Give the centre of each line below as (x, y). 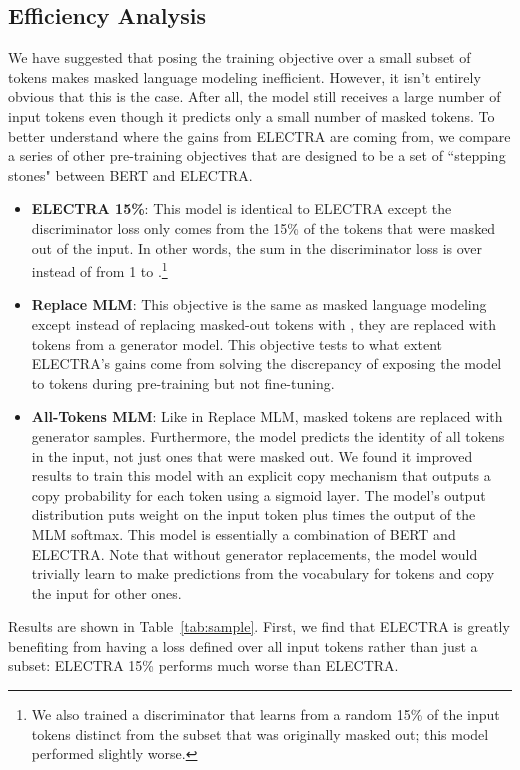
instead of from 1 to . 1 (99, 269)
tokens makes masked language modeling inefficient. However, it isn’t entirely (244, 76)
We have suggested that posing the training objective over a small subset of (239, 57)
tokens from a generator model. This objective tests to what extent (237, 343)
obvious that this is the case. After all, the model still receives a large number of (254, 96)
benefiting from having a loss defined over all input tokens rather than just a (243, 645)
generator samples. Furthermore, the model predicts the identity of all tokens (268, 435)
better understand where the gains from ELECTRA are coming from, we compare (259, 135)
